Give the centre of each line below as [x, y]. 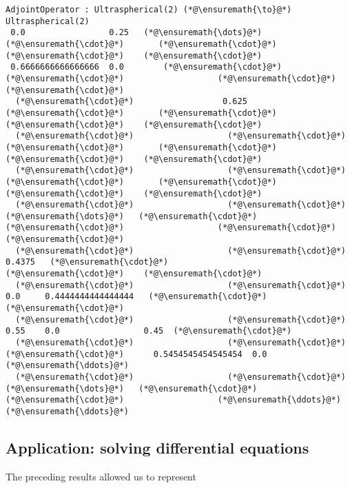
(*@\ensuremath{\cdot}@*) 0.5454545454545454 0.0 [136, 354]
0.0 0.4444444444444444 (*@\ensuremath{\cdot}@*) [136, 297]
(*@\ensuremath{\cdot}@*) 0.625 [131, 102]
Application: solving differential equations [157, 448]
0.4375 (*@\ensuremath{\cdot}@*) [87, 262]
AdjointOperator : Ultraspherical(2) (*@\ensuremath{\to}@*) [149, 10]
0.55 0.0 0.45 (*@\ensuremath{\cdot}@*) [149, 331]
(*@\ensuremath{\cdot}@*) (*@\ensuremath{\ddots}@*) [173, 400]
